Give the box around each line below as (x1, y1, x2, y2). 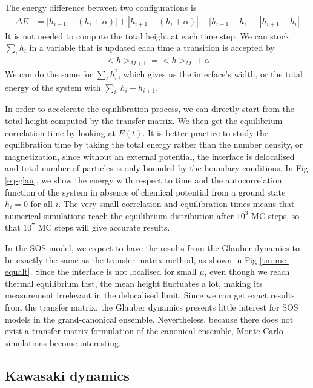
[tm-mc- (259, 253, 289, 266)
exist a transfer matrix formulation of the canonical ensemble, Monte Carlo (5, 324, 283, 337)
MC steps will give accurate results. (38, 221, 170, 234)
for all (30, 197, 53, 210)
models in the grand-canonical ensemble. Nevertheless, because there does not (5, 312, 294, 325)
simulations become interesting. (5, 336, 121, 349)
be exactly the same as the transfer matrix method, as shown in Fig (5, 253, 257, 266)
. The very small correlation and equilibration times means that (58, 197, 295, 210)
